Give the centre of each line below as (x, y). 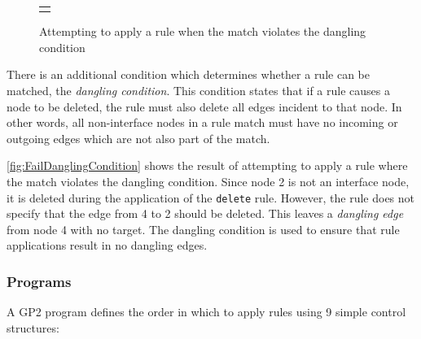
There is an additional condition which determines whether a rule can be (188, 74)
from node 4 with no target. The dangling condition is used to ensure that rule (203, 229)
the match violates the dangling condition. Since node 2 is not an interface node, (208, 181)
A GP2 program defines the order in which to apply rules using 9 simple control (206, 312)
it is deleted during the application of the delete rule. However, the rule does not (210, 197)
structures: (33, 327)
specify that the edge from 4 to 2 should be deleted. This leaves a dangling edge (205, 213)
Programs (39, 281)
